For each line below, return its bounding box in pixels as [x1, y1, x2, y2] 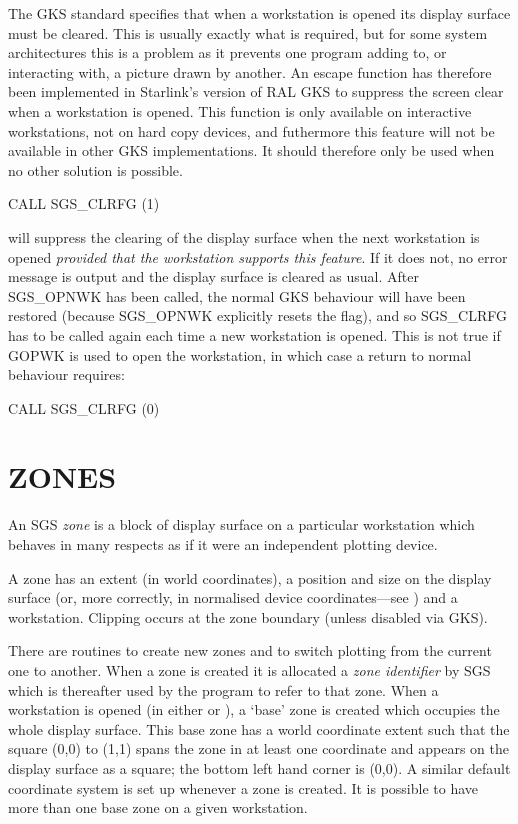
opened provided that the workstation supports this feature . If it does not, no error [8, 246, 508, 267]
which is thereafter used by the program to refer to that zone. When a [8, 679, 439, 700]
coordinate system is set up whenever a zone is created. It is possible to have [8, 777, 479, 798]
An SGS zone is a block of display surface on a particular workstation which [8, 514, 475, 535]
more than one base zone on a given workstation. [8, 797, 308, 818]
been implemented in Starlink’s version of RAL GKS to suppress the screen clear [8, 81, 504, 102]
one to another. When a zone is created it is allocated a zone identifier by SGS [8, 659, 491, 680]
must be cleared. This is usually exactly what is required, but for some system [8, 22, 488, 43]
